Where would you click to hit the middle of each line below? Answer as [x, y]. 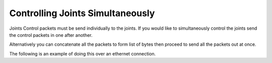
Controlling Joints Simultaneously [82, 13]
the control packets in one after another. [51, 35]
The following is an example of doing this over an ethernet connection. [83, 53]
